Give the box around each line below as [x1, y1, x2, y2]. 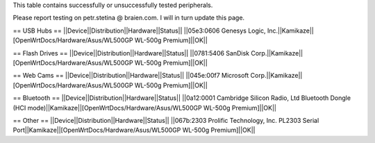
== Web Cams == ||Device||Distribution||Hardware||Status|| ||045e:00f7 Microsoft [12, 71, 249, 80]
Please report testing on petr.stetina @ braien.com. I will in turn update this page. [12, 14, 245, 22]
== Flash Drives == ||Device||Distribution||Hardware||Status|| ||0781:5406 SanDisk [12, 49, 250, 57]
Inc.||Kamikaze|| [267, 26, 314, 35]
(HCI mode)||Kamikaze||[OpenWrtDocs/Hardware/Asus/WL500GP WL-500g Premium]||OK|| [12, 103, 277, 112]
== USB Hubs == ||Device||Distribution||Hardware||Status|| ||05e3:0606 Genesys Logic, [12, 26, 266, 35]
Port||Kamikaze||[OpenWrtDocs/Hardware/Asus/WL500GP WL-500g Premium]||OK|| [12, 126, 256, 135]
